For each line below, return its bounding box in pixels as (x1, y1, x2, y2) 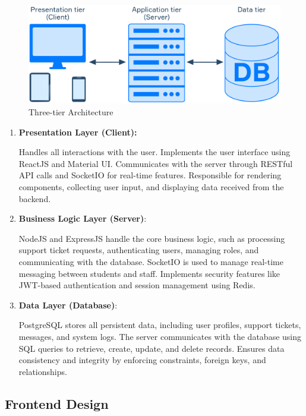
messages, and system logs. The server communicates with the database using (18, 330, 301, 342)
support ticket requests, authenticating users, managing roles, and (18, 244, 259, 256)
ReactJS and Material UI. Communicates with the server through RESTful (18, 157, 293, 169)
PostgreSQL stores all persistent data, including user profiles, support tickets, (18, 319, 301, 331)
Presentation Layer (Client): (18, 125, 137, 138)
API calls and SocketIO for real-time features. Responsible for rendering (18, 169, 282, 181)
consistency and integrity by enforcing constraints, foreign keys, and (18, 354, 266, 366)
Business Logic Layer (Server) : (18, 212, 147, 225)
